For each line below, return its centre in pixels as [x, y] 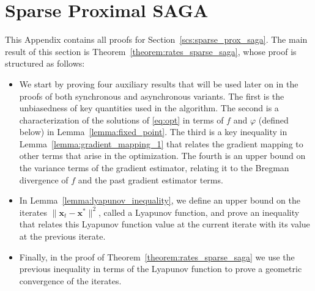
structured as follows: [45, 63]
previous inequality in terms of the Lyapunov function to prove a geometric [161, 269]
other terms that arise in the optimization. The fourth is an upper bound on [162, 156]
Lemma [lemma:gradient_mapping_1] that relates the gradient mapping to [161, 143]
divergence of [44, 179]
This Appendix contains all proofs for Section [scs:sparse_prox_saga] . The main [156, 39]
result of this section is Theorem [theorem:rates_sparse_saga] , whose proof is [151, 51]
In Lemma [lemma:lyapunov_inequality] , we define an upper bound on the [160, 200]
